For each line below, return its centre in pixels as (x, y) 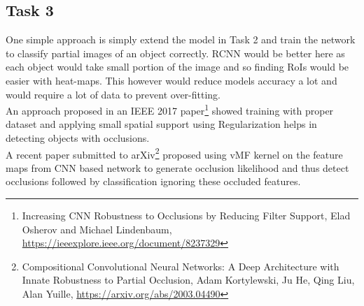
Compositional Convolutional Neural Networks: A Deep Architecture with (181, 266)
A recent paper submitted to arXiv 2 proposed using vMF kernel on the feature (174, 153)
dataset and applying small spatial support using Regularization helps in (161, 124)
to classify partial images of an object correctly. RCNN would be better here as (175, 53)
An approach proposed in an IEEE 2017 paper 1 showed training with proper (170, 109)
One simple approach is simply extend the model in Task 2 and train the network (181, 39)
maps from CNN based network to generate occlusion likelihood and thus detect (177, 167)
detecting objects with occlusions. (78, 138)
